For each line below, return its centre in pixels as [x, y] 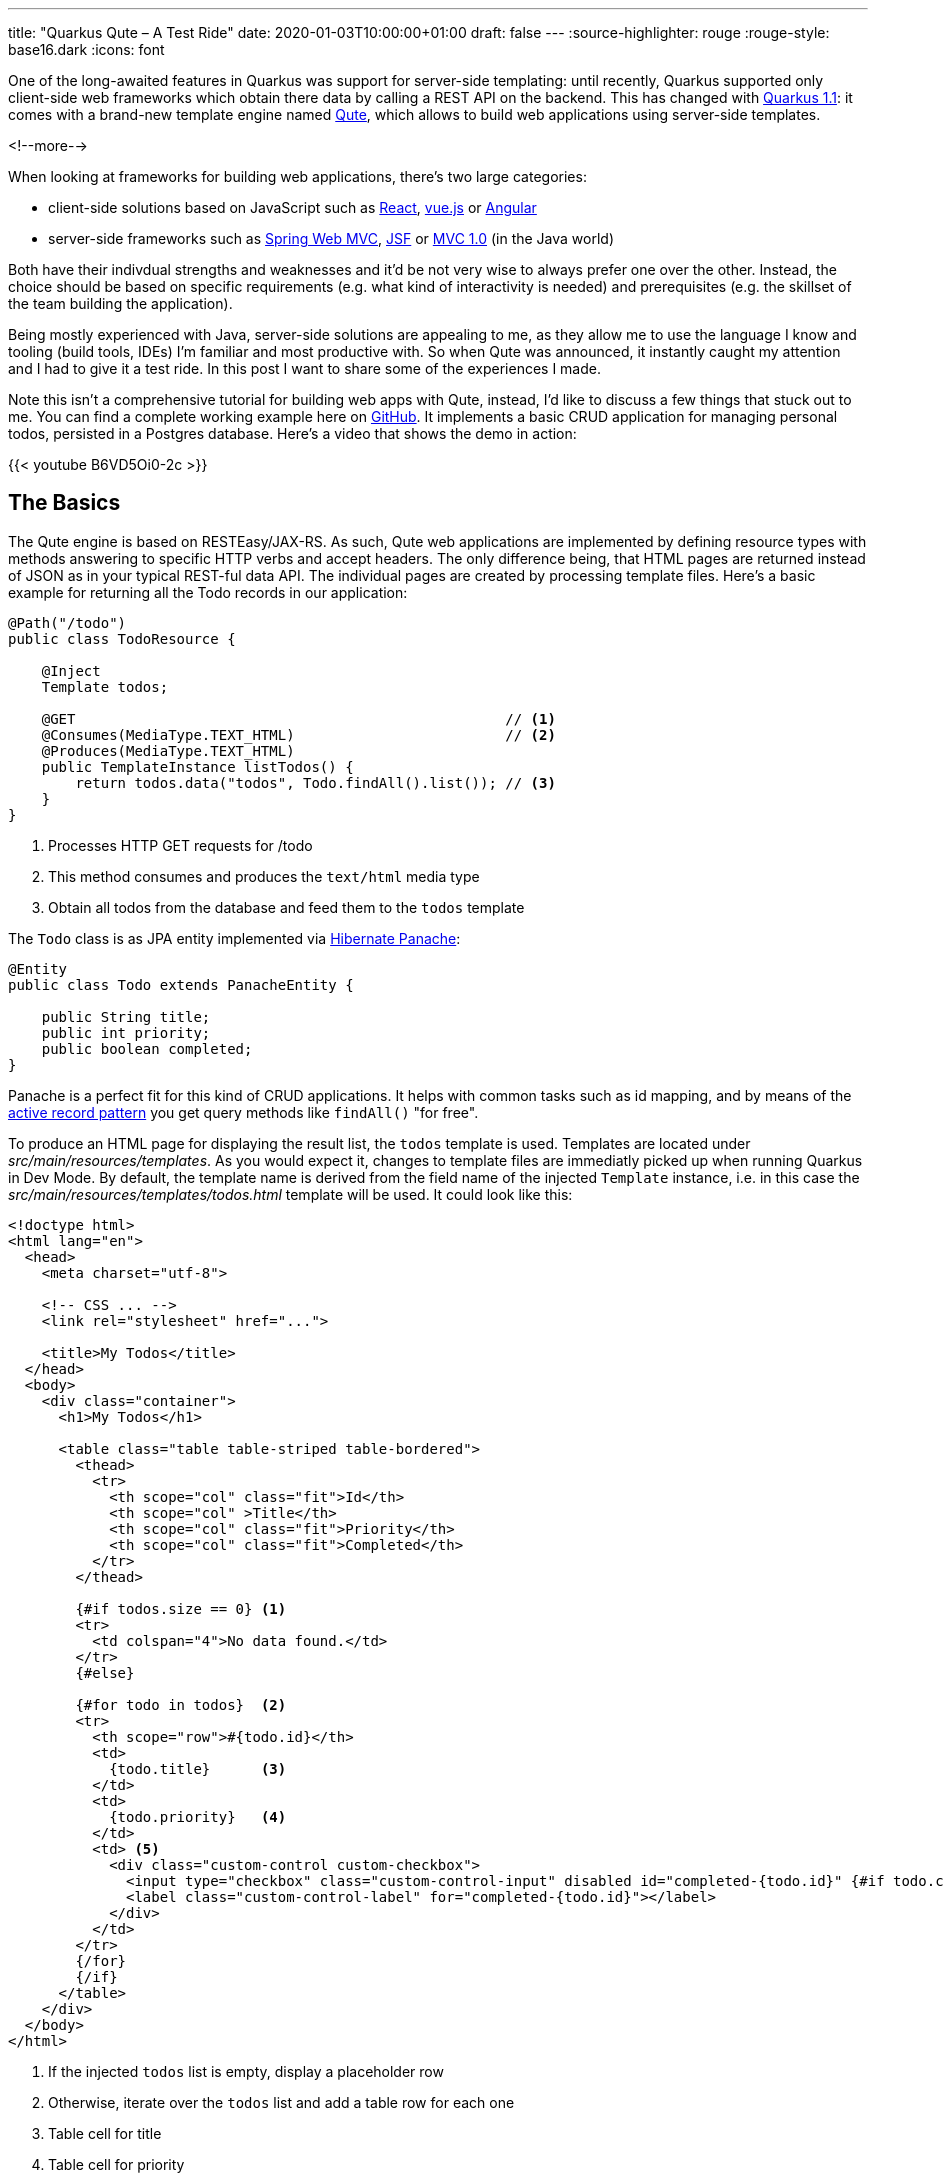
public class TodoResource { [122, 638]
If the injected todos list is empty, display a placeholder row [246, 2071]
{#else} [105, 1672]
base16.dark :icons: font [86, 49]
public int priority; [126, 1032]
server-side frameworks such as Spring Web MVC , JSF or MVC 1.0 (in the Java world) [331, 238]
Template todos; [105, 686]
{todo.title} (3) [198, 1768]
